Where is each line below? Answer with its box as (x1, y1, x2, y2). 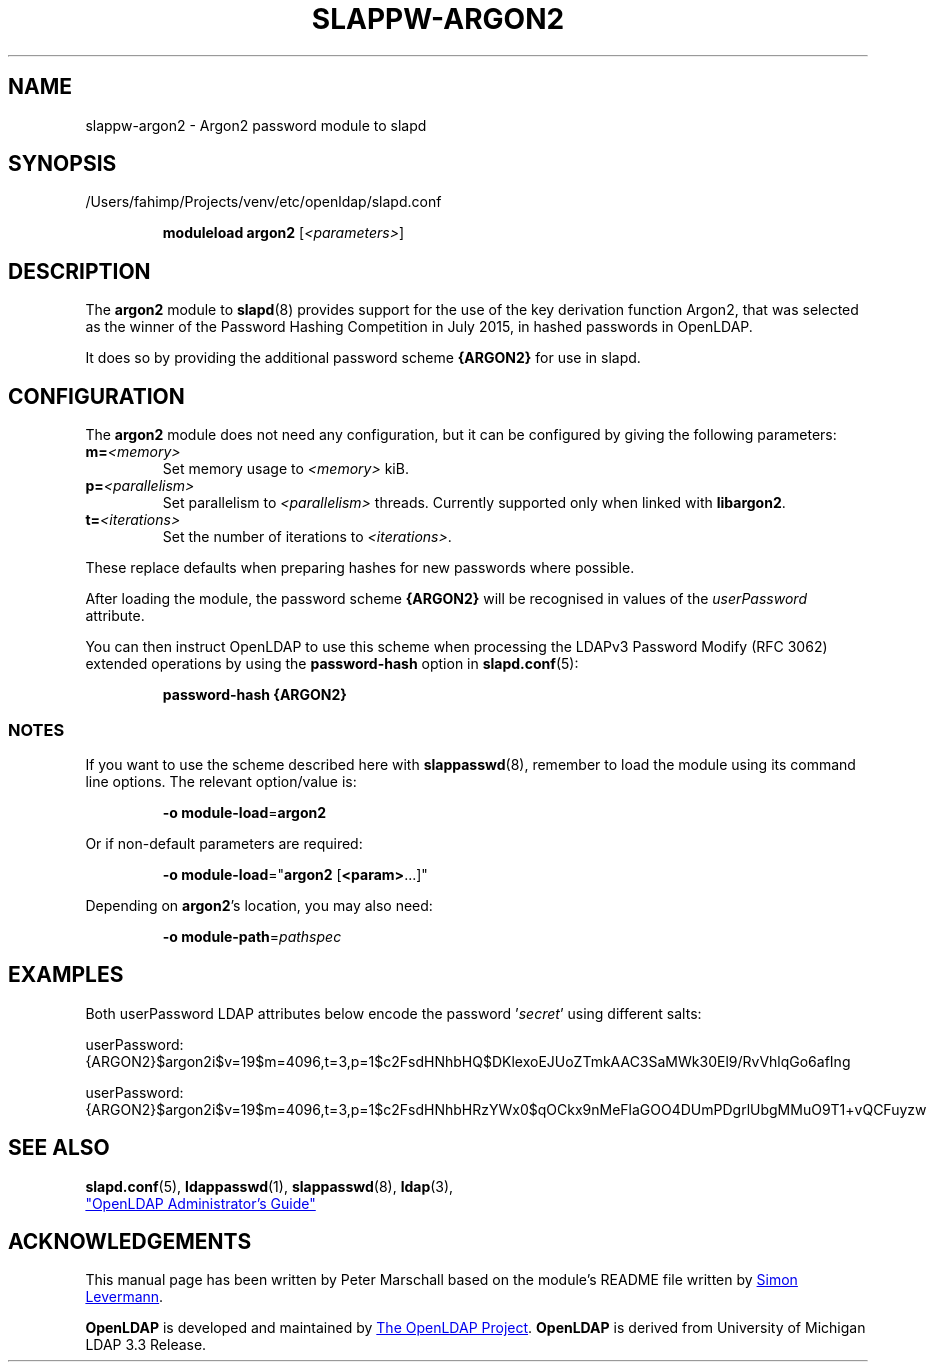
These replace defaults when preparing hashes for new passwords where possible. (85, 559, 635, 577)
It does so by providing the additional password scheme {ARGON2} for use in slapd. (85, 349, 641, 367)
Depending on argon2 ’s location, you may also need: (85, 896, 433, 914)
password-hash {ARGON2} (162, 686, 347, 704)
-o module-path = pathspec (162, 927, 342, 945)
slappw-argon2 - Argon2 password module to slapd (85, 116, 427, 134)
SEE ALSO (8, 1135, 110, 1161)
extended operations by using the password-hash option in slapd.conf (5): (85, 655, 579, 673)
